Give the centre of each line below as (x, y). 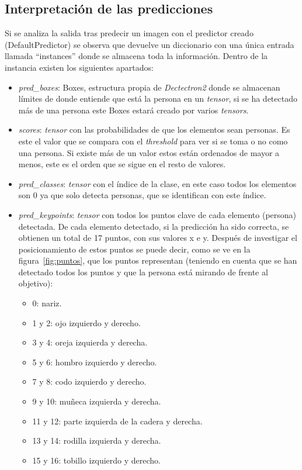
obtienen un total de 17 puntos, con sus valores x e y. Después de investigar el (158, 238)
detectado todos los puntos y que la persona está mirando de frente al (143, 272)
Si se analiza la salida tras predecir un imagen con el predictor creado (129, 33)
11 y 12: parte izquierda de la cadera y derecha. (117, 421)
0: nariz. (47, 303)
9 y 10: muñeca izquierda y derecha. (97, 401)
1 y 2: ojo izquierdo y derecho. (86, 322)
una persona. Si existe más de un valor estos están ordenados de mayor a (149, 152)
